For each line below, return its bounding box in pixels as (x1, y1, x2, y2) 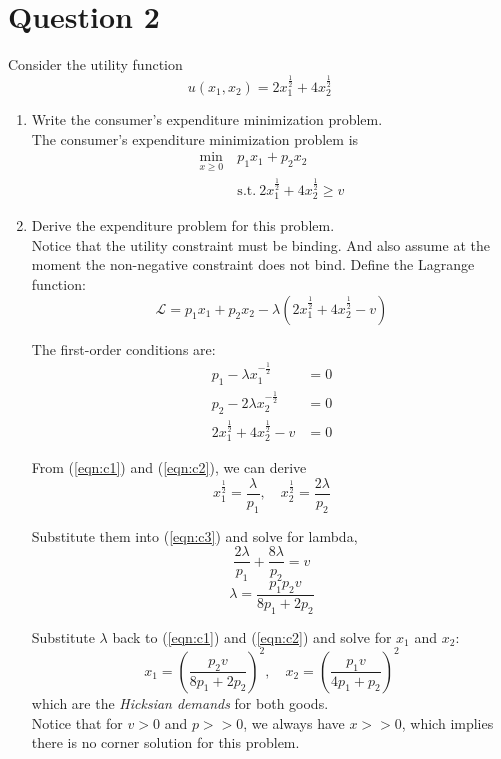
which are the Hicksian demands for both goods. (31, 692, 329, 713)
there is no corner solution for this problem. (31, 732, 300, 753)
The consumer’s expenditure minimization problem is (31, 128, 359, 149)
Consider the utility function (8, 54, 183, 75)
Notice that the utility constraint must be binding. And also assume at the (31, 234, 490, 255)
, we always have (243, 712, 345, 733)
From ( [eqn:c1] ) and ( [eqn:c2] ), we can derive (31, 457, 307, 478)
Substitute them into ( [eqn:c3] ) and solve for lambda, (31, 525, 358, 546)
